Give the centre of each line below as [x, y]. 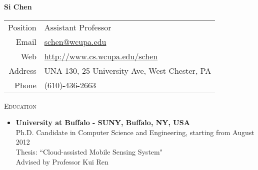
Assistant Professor [78, 27]
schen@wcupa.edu [75, 41]
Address [22, 70]
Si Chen [18, 6]
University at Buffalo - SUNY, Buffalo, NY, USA [103, 122]
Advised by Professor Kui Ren [62, 161]
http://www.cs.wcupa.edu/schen [101, 56]
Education [20, 105]
